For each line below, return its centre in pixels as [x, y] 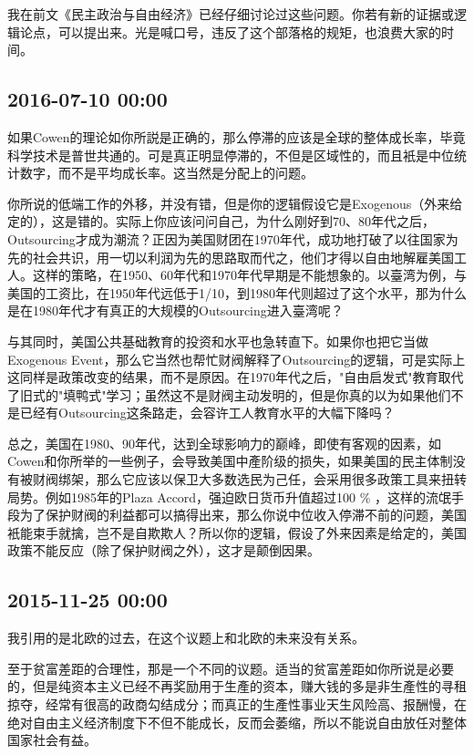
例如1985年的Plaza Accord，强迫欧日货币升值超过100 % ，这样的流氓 [248, 496]
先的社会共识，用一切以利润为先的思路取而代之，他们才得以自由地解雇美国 [231, 257]
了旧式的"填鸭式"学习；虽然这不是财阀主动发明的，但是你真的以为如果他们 [229, 394]
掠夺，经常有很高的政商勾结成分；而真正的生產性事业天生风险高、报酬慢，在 [237, 704]
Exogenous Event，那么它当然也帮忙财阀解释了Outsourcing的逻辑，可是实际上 [237, 359]
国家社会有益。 [52, 740]
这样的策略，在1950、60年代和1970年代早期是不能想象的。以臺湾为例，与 [249, 275]
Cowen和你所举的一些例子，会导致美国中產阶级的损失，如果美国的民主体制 [230, 461]
